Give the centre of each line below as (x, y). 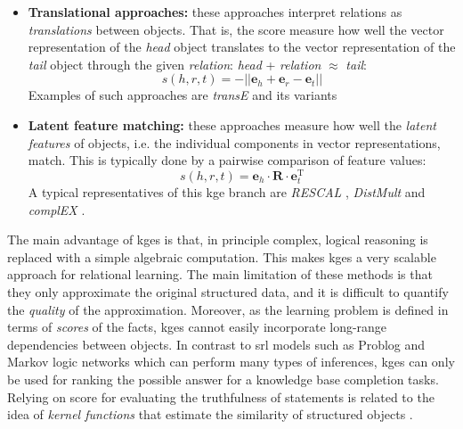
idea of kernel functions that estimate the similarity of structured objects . (210, 414)
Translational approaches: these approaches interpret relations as (215, 12)
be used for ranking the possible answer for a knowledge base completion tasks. (223, 379)
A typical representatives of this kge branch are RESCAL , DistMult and (227, 191)
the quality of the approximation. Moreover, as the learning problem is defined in (228, 309)
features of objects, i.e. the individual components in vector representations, (234, 142)
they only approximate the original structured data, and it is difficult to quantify (228, 291)
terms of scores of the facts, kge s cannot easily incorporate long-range (197, 327)
